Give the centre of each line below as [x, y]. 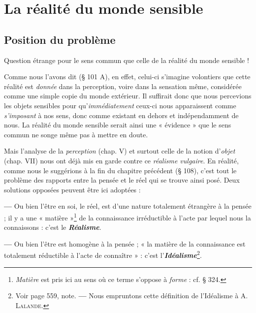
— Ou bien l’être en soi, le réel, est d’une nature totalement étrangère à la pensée [128, 206]
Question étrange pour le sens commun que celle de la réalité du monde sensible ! [127, 60]
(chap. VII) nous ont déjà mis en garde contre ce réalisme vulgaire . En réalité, [121, 160]
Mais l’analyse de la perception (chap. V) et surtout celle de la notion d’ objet [120, 151]
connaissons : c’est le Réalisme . [53, 227]
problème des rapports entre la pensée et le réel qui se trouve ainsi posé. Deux [122, 180]
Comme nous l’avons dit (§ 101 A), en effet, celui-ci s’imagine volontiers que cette [127, 77]
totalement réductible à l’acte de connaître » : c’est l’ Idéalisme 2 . [103, 254]
